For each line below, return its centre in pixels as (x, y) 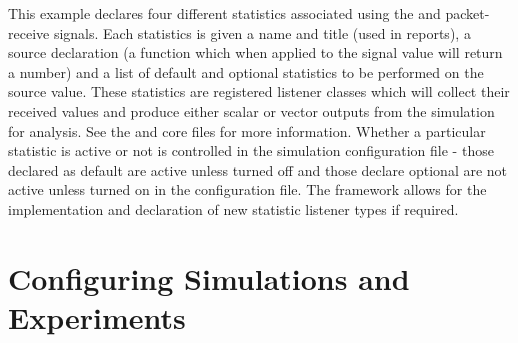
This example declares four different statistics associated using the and (224, 13)
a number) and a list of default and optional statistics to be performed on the (246, 71)
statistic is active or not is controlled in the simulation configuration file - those (251, 150)
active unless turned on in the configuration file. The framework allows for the (247, 189)
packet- (467, 13)
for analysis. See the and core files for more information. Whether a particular (247, 130)
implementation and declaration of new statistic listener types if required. (233, 208)
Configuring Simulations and (209, 277)
